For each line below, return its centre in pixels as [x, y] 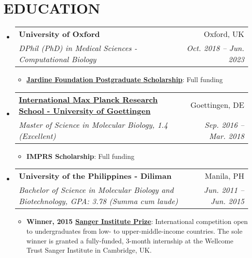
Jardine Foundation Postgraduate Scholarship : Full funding [125, 79]
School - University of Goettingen [84, 110]
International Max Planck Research [88, 99]
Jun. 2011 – [224, 190]
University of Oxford [59, 34]
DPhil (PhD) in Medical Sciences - [78, 48]
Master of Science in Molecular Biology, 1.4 [93, 124]
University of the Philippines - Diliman [95, 176]
